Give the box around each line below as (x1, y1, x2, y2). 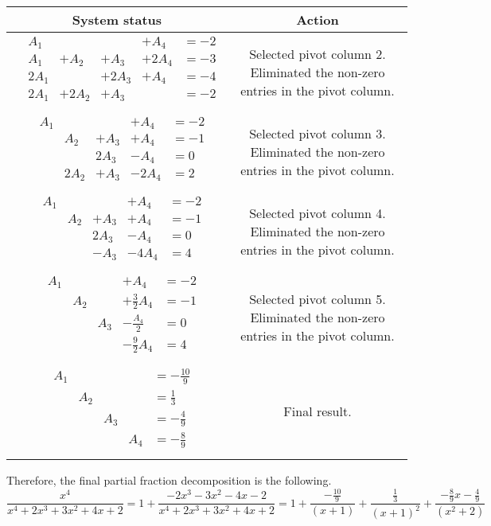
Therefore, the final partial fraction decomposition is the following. (6, 472, 332, 489)
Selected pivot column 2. (249, 44, 386, 63)
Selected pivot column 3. (249, 123, 386, 142)
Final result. (283, 401, 352, 420)
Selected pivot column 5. (249, 289, 386, 308)
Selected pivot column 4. (249, 203, 386, 222)
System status (72, 10, 162, 29)
